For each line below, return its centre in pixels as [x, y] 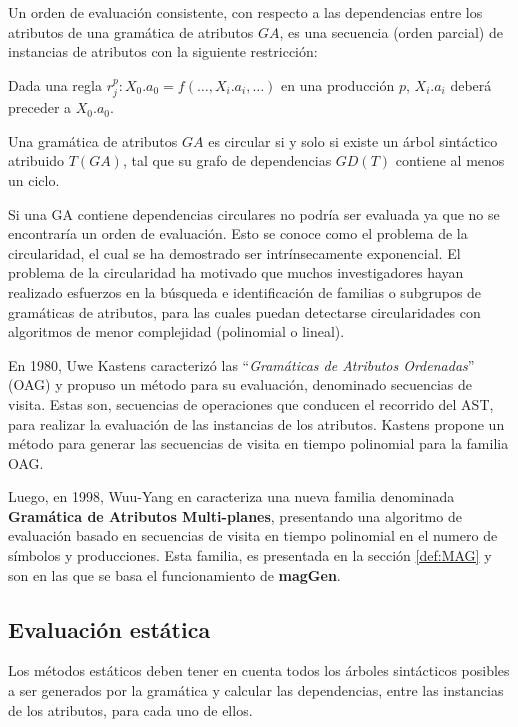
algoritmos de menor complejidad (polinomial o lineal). [176, 331]
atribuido [36, 160]
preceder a [40, 107]
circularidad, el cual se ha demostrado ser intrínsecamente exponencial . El [234, 252]
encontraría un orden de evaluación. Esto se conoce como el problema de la [238, 233]
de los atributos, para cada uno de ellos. [130, 709]
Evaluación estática [109, 628]
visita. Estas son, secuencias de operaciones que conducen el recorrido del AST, [251, 403]
